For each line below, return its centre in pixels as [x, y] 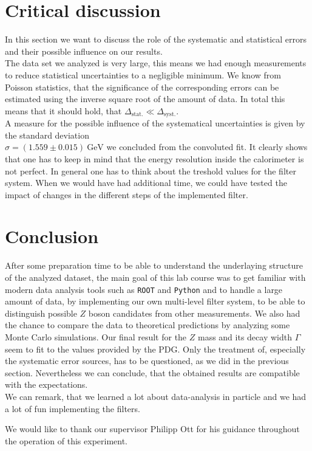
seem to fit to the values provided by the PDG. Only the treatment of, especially [155, 349]
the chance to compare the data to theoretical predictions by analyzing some [148, 325]
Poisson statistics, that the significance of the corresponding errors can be [142, 87]
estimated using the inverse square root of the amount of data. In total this [145, 99]
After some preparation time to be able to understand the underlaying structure [154, 265]
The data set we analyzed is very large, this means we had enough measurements [156, 63]
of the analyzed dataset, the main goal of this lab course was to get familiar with [155, 277]
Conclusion [52, 236]
